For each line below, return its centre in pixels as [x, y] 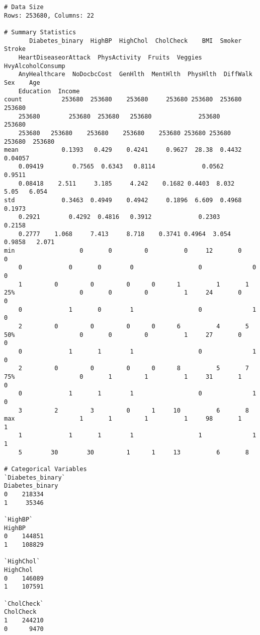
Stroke [15, 49]
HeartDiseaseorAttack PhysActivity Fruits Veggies [110, 57]
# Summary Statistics [40, 32]
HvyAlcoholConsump [35, 66]
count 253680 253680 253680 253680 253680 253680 [123, 100]
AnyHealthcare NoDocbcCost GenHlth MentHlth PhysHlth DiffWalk [135, 74]
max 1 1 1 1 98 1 [123, 419]
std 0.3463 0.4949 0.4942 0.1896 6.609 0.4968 [123, 200]
